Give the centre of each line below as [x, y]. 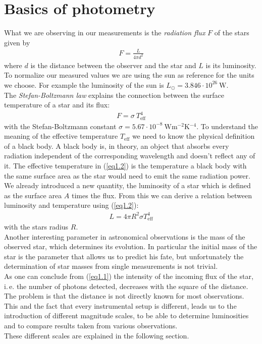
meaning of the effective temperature [61, 136]
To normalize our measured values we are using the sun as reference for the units [129, 75]
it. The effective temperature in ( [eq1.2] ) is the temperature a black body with [125, 166]
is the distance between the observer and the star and [113, 65]
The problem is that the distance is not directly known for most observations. [124, 296]
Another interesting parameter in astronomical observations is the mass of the [125, 236]
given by [17, 42]
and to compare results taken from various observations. [91, 325]
